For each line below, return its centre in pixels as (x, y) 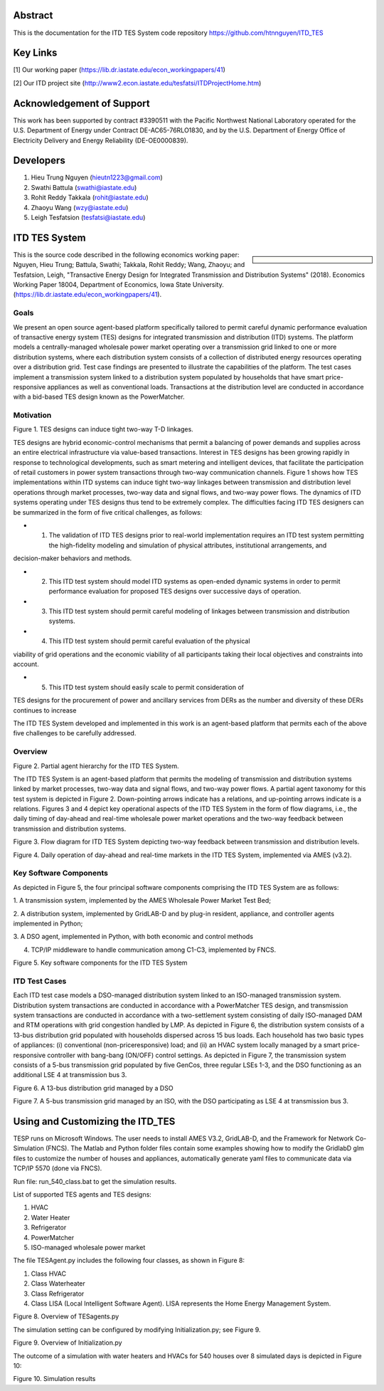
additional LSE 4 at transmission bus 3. (70, 1075)
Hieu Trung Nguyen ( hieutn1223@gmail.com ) (97, 177)
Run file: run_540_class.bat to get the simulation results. (95, 1181)
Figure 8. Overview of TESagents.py (66, 1316)
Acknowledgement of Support (81, 103)
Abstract (33, 15)
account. (26, 664)
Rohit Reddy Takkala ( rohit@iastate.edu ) (90, 198)
